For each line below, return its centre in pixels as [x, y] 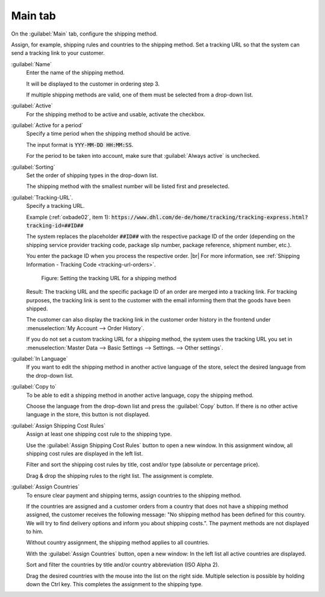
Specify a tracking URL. [55, 206]
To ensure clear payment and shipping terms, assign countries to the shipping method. [134, 495]
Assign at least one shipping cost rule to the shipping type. [99, 434]
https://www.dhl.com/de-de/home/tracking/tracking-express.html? [210, 217]
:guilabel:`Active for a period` [47, 125]
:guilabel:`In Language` [40, 359]
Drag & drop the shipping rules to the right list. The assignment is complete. [120, 475]
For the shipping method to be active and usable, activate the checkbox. [116, 114]
